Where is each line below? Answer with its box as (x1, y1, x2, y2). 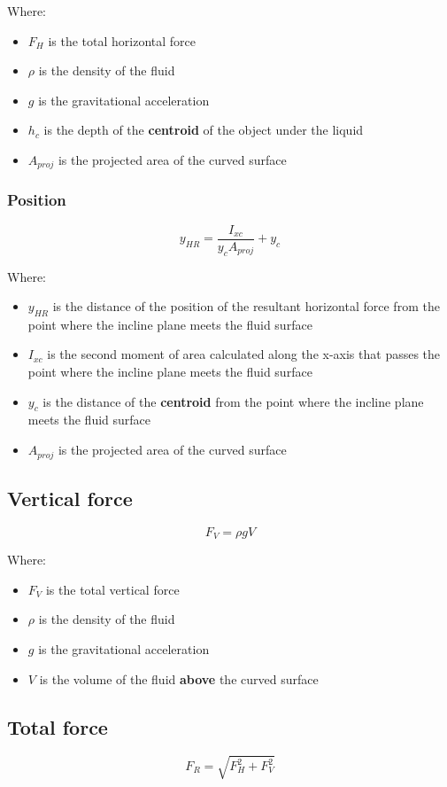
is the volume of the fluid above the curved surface (39, 669, 319, 688)
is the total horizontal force (48, 31, 197, 50)
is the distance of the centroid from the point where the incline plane (42, 392, 424, 410)
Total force (7, 713, 108, 740)
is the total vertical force (45, 580, 180, 598)
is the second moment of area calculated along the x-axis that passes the (47, 345, 441, 363)
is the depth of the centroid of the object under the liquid (43, 121, 364, 139)
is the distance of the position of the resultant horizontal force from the (52, 297, 440, 316)
